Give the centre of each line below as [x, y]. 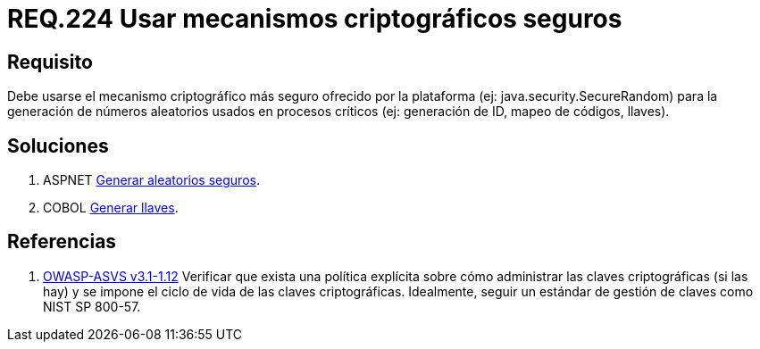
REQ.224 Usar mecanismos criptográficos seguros [315, 19]
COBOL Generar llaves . [111, 208]
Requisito [50, 62]
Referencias [62, 242]
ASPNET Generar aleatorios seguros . [151, 180]
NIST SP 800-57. [92, 306]
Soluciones [58, 145]
